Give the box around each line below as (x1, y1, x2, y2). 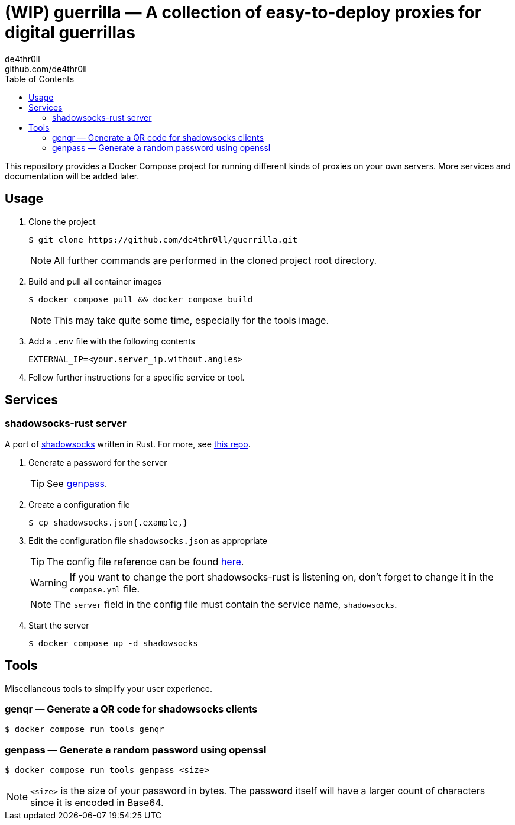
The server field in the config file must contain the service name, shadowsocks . (54, 598, 397, 610)
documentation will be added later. (5, 170, 140, 181)
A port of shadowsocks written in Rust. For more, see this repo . (5, 439, 251, 449)
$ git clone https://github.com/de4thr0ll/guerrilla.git (28, 234, 298, 244)
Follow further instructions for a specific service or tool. (28, 372, 245, 382)
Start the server (28, 620, 89, 630)
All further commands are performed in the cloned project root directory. (54, 254, 377, 266)
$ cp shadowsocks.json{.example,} (28, 517, 188, 527)
